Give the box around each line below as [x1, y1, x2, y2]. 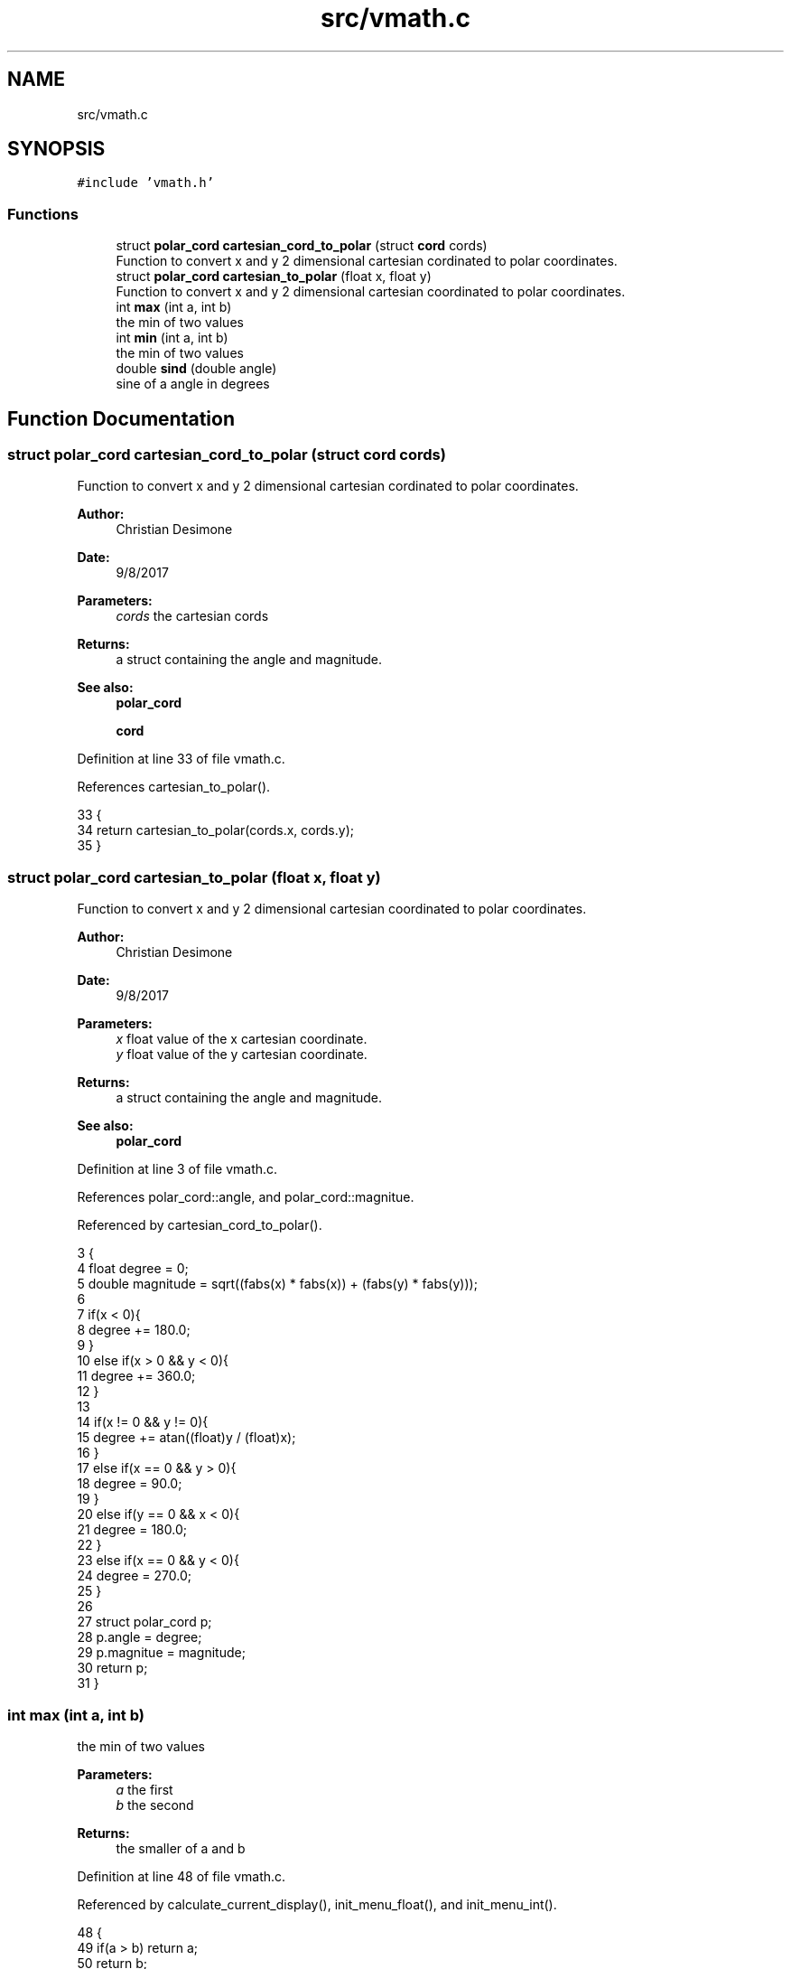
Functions [7, 204, 79, 223]
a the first [116, 1781, 173, 1797]
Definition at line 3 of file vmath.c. [77, 1161, 278, 1177]
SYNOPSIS [7, 137, 106, 161]
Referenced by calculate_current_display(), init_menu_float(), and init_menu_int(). [77, 1896, 557, 1912]
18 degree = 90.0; [77, 1476, 182, 1492]
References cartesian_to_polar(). [77, 779, 271, 795]
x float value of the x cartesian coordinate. [116, 1031, 368, 1047]
